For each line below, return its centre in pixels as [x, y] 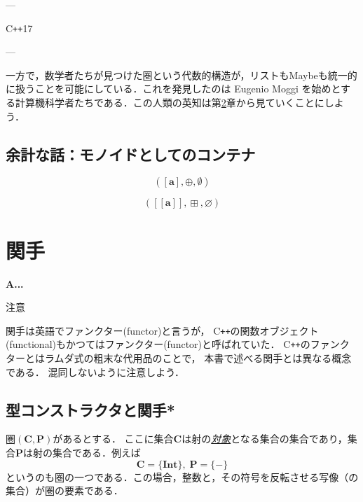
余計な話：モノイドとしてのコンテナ [131, 154]
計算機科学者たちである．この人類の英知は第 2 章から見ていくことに [170, 103]
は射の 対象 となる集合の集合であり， [265, 439]
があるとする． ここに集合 [113, 439]
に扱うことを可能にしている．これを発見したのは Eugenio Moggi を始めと [173, 89]
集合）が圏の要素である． [64, 490]
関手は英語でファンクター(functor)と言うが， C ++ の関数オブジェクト [162, 330]
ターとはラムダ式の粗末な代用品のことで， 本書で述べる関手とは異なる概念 [179, 358]
